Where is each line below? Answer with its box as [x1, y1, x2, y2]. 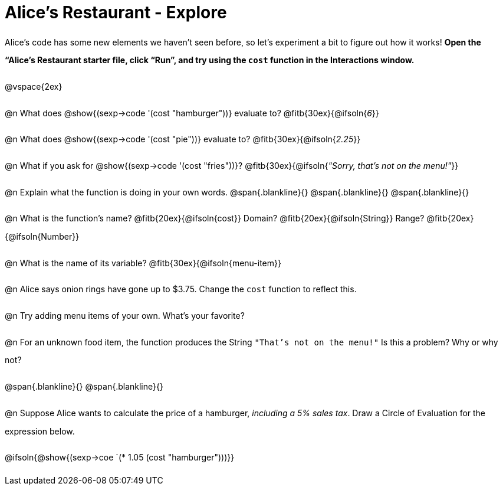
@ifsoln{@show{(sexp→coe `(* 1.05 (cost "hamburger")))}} [5, 452, 235, 463]
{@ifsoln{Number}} [5, 231, 80, 242]
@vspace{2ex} [5, 81, 63, 92]
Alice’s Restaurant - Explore [5, 2, 227, 22]
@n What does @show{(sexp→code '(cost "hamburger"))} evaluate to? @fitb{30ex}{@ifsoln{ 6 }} [5, 107, 379, 118]
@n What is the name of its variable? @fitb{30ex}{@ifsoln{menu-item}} [5, 257, 281, 268]
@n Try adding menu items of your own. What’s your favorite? [5, 311, 245, 321]
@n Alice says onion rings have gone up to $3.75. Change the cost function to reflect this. [5, 284, 357, 295]
